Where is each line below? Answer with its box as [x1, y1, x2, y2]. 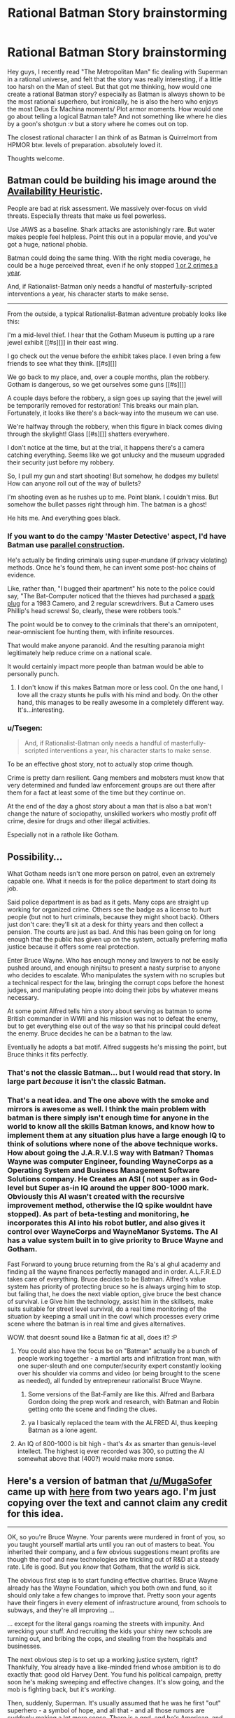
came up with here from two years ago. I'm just [7, 1485, 217, 1497]
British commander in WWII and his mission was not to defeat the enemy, [7, 1015, 218, 1023]
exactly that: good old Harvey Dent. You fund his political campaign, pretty [7, 1670, 222, 1679]
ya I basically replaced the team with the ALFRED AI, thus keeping [27, 1419, 218, 1427]
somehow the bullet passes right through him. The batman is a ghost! [7, 500, 208, 509]
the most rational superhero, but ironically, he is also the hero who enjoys [7, 97, 219, 106]
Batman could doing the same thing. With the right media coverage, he [7, 254, 211, 262]
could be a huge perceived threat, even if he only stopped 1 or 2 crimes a [7, 261, 218, 269]
